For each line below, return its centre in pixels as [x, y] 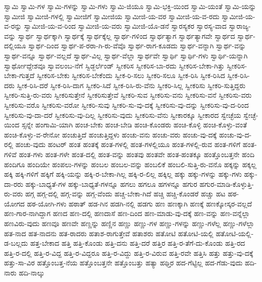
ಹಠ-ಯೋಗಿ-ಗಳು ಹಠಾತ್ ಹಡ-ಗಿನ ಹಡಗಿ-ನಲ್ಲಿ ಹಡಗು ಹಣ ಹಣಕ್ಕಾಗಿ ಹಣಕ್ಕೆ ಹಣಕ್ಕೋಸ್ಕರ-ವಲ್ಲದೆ [140, 203]
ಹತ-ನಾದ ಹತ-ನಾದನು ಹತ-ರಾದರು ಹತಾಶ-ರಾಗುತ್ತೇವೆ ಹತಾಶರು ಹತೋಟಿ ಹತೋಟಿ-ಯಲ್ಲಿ [109, 233]
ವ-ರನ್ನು [13, 26]
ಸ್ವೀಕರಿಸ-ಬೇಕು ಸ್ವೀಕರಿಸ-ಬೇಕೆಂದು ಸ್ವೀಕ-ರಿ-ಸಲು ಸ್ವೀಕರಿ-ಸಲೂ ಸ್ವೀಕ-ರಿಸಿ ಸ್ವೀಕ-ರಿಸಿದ [131, 75]
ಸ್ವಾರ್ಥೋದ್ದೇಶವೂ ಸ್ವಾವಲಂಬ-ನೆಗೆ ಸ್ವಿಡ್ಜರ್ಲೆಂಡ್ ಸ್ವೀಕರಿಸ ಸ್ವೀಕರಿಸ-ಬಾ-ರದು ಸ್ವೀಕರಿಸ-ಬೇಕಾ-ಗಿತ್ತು [114, 65]
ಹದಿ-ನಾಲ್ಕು [32, 273]
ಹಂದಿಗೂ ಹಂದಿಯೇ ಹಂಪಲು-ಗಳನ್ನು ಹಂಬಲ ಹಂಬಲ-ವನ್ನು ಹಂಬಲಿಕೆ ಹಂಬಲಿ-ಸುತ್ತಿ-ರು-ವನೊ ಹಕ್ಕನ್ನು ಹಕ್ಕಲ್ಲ [130, 164]
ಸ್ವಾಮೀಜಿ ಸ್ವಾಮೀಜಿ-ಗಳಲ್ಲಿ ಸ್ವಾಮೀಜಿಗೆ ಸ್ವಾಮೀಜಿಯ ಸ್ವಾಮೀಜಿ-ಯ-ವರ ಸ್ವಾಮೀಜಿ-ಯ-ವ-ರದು [112, 16]
